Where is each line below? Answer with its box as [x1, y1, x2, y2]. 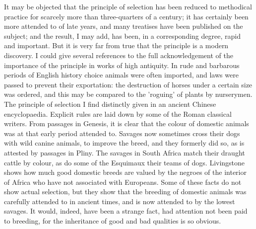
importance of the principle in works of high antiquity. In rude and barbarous [4, 60, 240, 70]
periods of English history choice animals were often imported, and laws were [4, 70, 239, 80]
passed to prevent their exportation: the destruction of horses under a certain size [4, 79, 253, 89]
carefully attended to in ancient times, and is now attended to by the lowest [4, 196, 235, 206]
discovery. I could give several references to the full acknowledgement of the [4, 50, 233, 60]
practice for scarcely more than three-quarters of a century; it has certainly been [4, 11, 249, 21]
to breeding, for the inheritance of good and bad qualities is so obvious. [4, 216, 221, 226]
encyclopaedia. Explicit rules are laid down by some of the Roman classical [4, 108, 232, 119]
